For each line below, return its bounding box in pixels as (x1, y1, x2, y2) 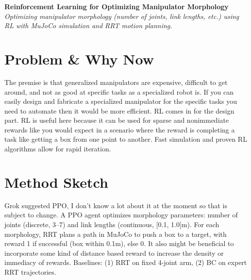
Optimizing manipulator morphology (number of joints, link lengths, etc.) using (4, 11, 239, 21)
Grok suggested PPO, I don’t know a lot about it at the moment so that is (4, 200, 227, 210)
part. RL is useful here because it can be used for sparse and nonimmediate (4, 115, 229, 125)
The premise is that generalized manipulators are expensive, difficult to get (4, 77, 228, 87)
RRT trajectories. (4, 266, 56, 277)
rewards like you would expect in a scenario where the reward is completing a (4, 124, 235, 134)
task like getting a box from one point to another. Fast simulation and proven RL (4, 134, 247, 144)
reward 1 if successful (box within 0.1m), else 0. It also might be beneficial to (4, 238, 234, 248)
